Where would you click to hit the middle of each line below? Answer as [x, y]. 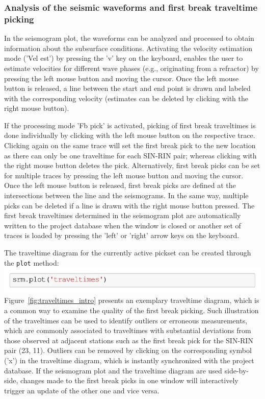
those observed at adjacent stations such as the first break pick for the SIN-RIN [129, 340]
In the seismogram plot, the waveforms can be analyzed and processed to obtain [129, 38]
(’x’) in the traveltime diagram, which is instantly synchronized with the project [129, 360]
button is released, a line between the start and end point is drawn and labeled [127, 88]
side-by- [237, 370]
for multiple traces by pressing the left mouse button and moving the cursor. [124, 175]
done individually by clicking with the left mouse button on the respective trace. [130, 135]
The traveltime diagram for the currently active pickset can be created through [128, 253]
